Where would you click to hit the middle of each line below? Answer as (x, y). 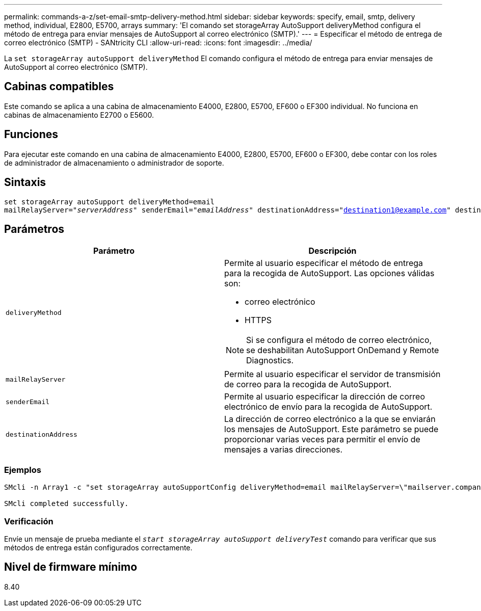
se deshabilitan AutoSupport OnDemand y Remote (343, 350)
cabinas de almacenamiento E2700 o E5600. (79, 115)
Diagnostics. (270, 361)
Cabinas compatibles (59, 87)
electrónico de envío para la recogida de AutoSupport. (328, 407)
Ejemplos (23, 470)
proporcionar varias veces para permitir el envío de (322, 440)
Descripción (332, 251)
